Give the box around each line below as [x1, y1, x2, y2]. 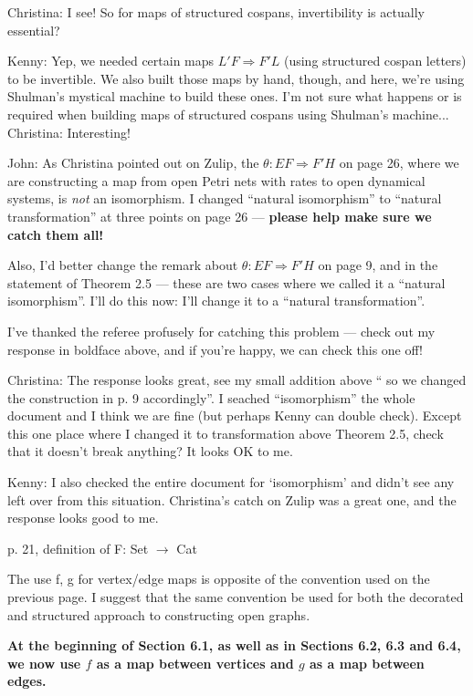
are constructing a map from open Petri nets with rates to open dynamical [7, 171, 426, 190]
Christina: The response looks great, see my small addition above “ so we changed [7, 370, 467, 390]
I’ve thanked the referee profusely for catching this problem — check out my [7, 321, 436, 340]
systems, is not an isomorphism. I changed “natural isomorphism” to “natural [7, 189, 442, 208]
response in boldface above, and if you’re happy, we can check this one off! [7, 339, 423, 358]
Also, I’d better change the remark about [7, 255, 238, 275]
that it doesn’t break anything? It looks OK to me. [7, 441, 293, 461]
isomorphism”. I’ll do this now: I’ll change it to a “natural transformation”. [7, 291, 426, 310]
